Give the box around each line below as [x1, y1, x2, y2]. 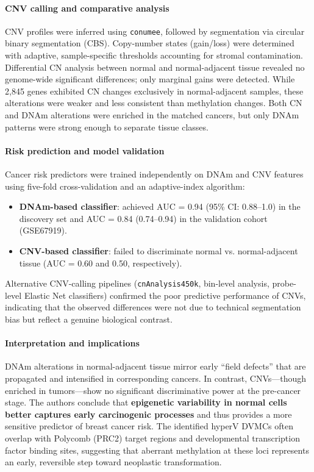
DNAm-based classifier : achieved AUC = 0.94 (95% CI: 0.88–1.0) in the [19, 200, 301, 213]
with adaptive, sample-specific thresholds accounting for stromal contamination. [5, 49, 303, 62]
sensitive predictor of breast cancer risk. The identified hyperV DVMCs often [5, 420, 293, 432]
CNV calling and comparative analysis [5, 1, 169, 14]
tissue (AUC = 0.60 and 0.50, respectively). [19, 256, 182, 269]
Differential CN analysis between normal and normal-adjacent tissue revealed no [5, 60, 305, 73]
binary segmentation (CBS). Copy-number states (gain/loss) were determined [5, 37, 294, 49]
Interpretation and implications [5, 337, 140, 349]
